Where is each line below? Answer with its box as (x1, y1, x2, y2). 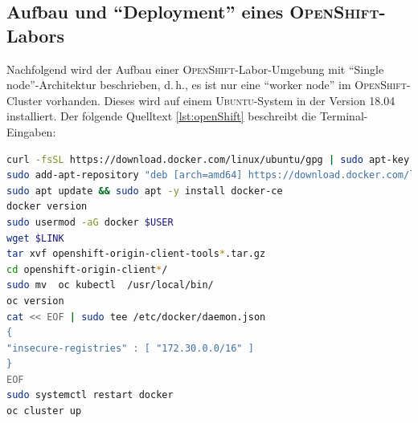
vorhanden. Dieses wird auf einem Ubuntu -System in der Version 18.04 (46, 92, 395, 108)
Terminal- (319, 108, 368, 124)
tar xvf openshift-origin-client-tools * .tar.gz (6, 248, 266, 260)
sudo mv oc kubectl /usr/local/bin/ (6, 279, 214, 291)
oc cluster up (6, 405, 82, 417)
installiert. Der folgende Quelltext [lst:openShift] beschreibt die (6, 108, 317, 124)
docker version (6, 201, 88, 213)
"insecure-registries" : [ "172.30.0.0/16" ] (6, 342, 254, 354)
